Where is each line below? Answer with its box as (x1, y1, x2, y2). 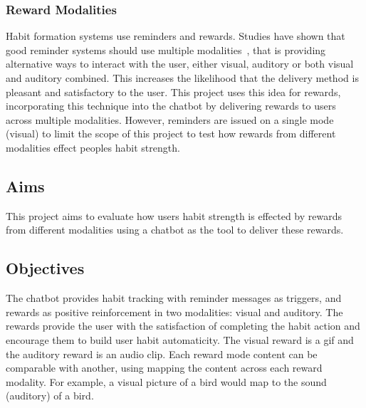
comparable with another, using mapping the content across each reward (6, 360, 323, 375)
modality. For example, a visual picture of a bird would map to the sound (6, 374, 327, 389)
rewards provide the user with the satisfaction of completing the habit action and (6, 318, 360, 333)
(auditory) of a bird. (6, 388, 94, 403)
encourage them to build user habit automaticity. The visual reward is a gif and (6, 332, 354, 347)
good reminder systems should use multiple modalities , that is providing (6, 42, 326, 57)
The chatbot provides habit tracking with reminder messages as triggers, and (6, 291, 342, 305)
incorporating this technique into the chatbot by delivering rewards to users (6, 98, 336, 113)
